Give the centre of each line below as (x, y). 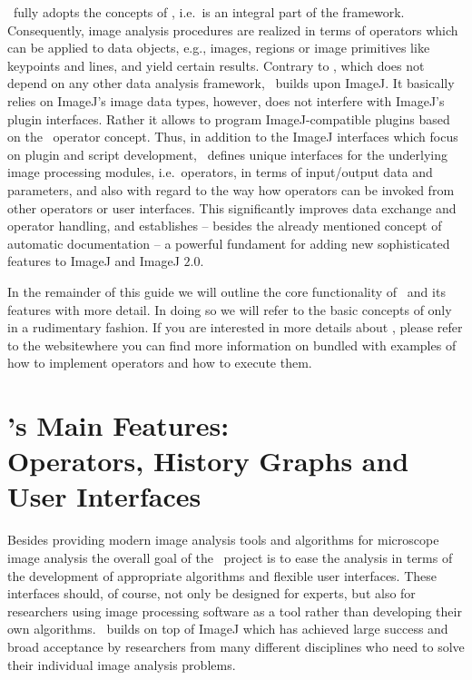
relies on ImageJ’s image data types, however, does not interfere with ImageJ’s (226, 100)
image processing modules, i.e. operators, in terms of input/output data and (220, 172)
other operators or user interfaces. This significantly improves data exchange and (232, 207)
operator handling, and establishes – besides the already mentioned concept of (225, 226)
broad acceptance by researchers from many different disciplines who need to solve (236, 646)
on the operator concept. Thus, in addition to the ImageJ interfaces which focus (233, 137)
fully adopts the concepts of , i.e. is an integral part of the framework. (209, 12)
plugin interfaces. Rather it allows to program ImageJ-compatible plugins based (229, 118)
